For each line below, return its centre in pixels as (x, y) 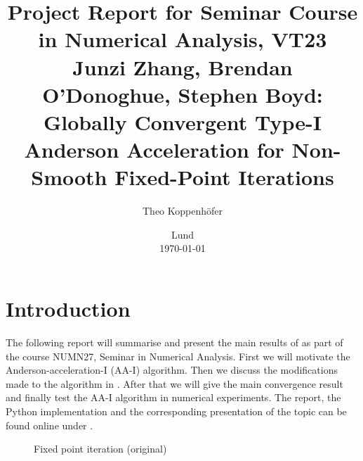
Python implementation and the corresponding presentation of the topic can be (176, 411)
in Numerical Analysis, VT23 (183, 39)
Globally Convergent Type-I (183, 121)
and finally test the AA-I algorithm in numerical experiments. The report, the (173, 397)
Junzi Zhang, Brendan (183, 67)
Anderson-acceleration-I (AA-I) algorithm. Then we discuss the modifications (172, 370)
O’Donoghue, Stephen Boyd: (183, 94)
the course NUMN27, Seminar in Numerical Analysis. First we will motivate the (178, 356)
